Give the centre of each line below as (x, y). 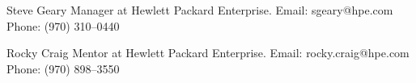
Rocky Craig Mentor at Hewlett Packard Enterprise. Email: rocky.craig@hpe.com (208, 53)
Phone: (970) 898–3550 (63, 68)
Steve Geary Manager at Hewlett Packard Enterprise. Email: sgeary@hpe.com (200, 10)
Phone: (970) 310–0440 (63, 25)
